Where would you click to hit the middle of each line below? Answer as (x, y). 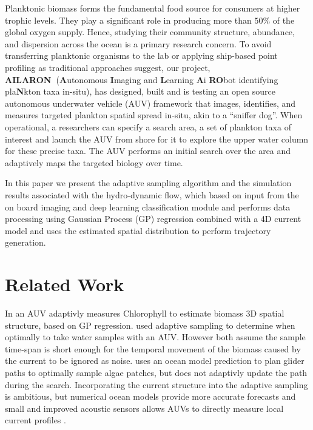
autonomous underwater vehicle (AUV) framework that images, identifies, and (150, 103)
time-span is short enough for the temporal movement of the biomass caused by (153, 348)
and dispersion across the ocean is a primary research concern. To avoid (138, 43)
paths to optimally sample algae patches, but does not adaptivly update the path (156, 372)
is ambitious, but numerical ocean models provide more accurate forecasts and (150, 396)
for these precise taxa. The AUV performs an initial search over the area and (148, 151)
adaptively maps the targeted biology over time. (94, 162)
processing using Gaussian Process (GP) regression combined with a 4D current (153, 219)
